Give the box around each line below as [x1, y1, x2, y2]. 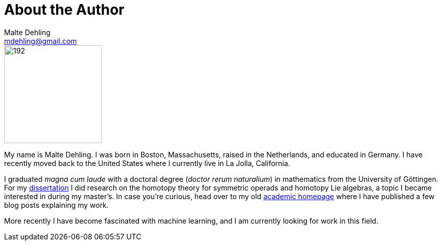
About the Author [4, 1, 125, 18]
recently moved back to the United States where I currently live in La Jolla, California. [4, 158, 290, 168]
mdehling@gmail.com [4, 36, 77, 45]
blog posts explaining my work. [4, 200, 109, 209]
